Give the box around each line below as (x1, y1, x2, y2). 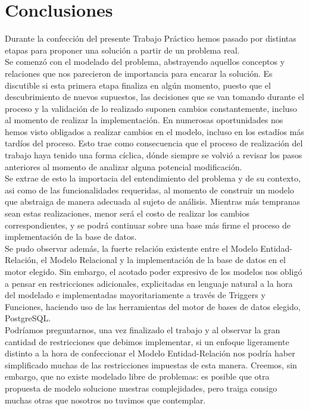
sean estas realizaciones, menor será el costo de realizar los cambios (5, 207, 249, 220)
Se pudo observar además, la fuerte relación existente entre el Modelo (5, 242, 258, 254)
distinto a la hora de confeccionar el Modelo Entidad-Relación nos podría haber (5, 347, 295, 359)
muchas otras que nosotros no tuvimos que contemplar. (5, 393, 206, 406)
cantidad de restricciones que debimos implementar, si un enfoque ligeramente (5, 335, 289, 348)
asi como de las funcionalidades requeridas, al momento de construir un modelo (5, 183, 294, 196)
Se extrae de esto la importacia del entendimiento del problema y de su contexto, (5, 172, 301, 184)
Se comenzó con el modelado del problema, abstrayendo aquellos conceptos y (5, 55, 285, 68)
